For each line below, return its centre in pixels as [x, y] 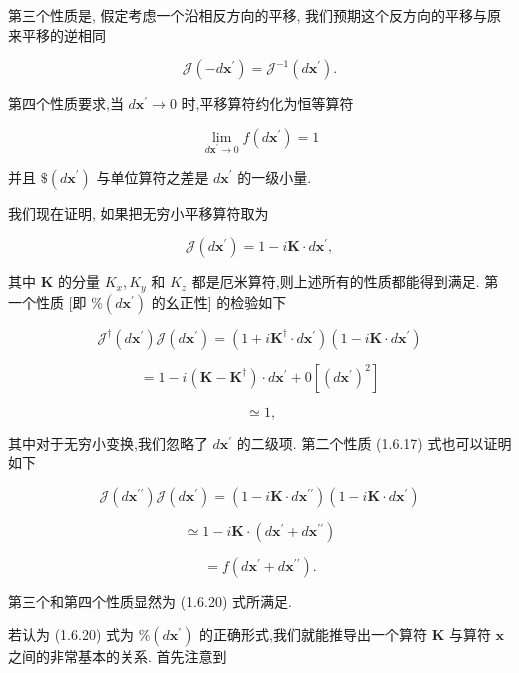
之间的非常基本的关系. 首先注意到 [117, 656]
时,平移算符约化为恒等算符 [267, 103]
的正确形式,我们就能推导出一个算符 [313, 634]
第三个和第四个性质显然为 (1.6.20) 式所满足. [150, 600]
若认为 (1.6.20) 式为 [71, 634]
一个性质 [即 [47, 301]
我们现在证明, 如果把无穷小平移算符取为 [138, 212]
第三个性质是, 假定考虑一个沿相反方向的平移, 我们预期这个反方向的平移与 [248, 15]
